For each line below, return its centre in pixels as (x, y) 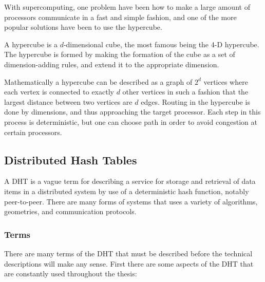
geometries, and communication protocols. (70, 211)
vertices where (226, 81)
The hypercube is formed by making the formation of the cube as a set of (120, 54)
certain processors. (33, 132)
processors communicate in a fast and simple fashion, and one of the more (120, 17)
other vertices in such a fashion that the (185, 92)
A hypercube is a (31, 44)
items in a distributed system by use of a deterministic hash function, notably (127, 191)
